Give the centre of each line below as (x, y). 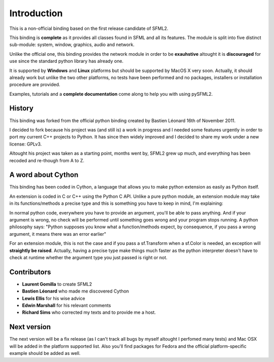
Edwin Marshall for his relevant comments (66, 305)
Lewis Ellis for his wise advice (54, 298)
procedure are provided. (35, 85)
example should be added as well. (45, 353)
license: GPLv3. (26, 144)
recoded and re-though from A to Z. (47, 160)
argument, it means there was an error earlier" (58, 234)
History (22, 108)
